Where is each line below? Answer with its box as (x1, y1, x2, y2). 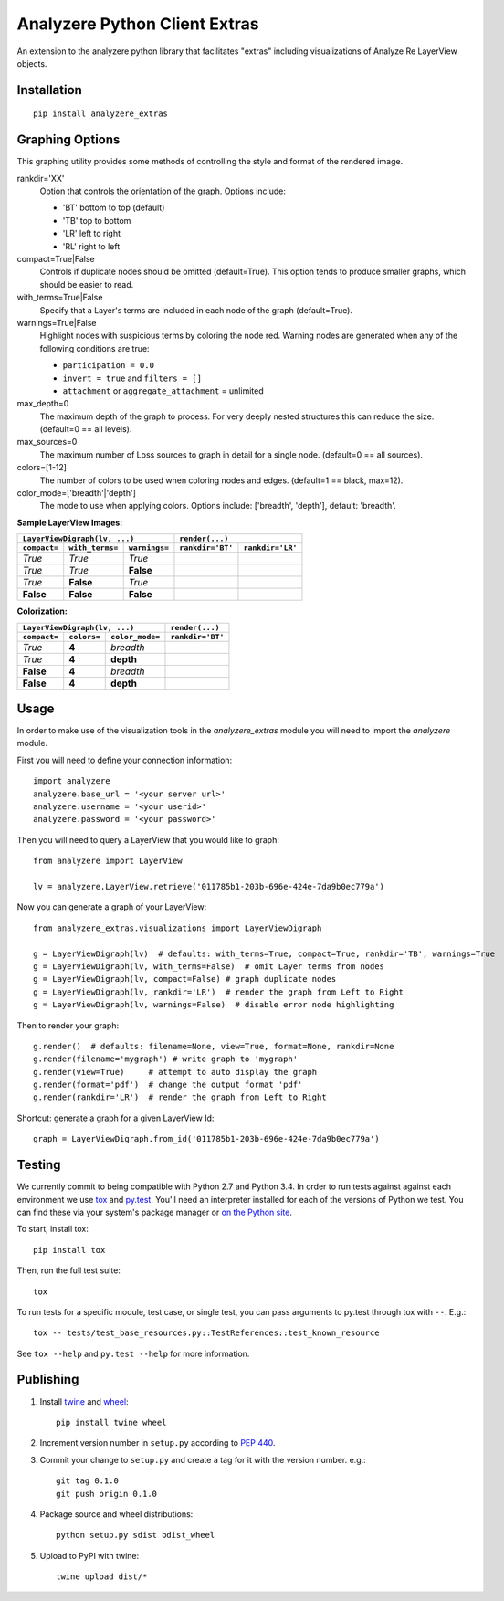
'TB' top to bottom (62, 215, 131, 226)
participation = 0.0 (62, 361, 155, 371)
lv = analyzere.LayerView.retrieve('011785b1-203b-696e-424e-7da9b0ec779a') (33, 881, 385, 891)
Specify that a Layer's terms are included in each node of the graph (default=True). (39, 304, 353, 315)
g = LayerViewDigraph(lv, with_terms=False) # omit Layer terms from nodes (33, 961, 385, 972)
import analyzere (33, 776, 110, 786)
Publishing (16, 1372, 79, 1387)
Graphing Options (16, 132, 121, 148)
